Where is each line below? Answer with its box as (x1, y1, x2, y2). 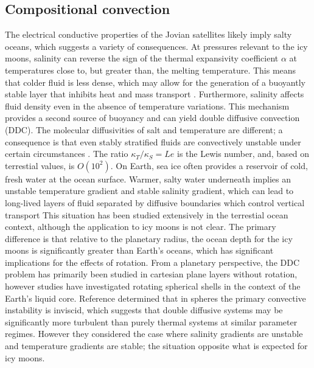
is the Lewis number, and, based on (177, 147, 310, 160)
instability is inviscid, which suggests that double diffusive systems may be (5, 304, 283, 316)
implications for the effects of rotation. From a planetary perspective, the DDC (5, 255, 300, 268)
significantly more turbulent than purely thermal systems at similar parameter (5, 315, 298, 328)
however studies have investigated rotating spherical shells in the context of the (5, 280, 301, 293)
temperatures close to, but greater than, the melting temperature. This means (5, 63, 296, 76)
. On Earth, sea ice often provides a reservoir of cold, (110, 159, 308, 172)
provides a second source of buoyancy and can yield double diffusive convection (5, 111, 300, 124)
